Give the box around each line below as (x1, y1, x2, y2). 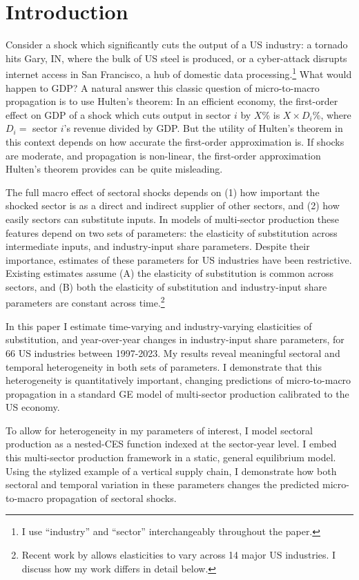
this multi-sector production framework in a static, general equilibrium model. (6, 450, 336, 465)
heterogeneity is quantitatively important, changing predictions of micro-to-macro (6, 373, 351, 387)
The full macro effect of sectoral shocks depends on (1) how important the (6, 184, 320, 199)
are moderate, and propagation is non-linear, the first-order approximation (6, 148, 321, 162)
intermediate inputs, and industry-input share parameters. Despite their (6, 239, 310, 253)
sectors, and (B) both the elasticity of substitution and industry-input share (6, 279, 327, 293)
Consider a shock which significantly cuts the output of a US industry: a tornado (6, 37, 348, 52)
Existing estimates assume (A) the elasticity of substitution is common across (6, 266, 334, 280)
